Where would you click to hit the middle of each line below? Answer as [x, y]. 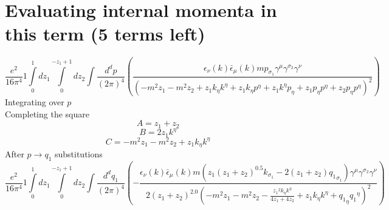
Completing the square [47, 113]
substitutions [78, 154]
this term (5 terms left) [105, 34]
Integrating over [35, 102]
